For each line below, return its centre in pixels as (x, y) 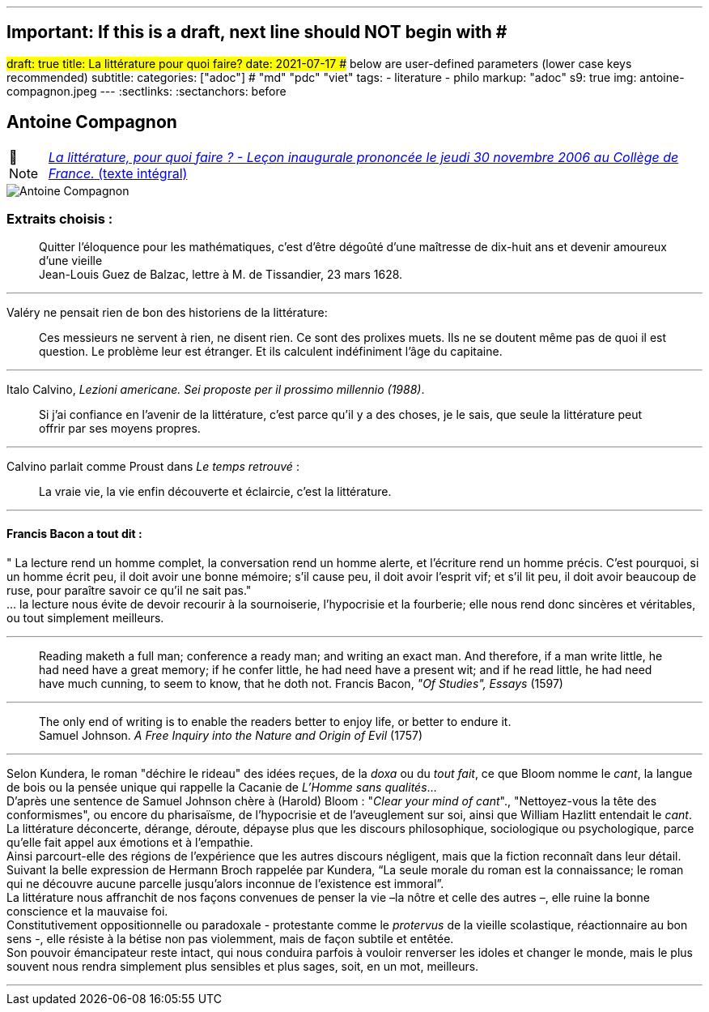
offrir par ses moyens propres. (120, 429)
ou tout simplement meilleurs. (85, 617)
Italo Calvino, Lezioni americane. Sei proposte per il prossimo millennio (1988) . (216, 390)
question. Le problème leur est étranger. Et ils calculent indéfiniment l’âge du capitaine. (271, 352)
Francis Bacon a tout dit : (74, 534)
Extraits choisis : (60, 219)
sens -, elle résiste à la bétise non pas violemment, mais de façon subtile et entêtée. (230, 938)
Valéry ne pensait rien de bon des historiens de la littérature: (167, 313)
